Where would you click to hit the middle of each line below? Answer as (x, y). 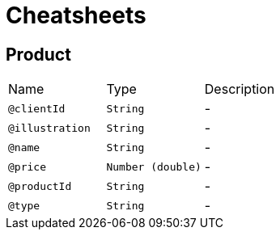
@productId (40, 186)
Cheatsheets (76, 15)
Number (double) (154, 166)
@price (27, 166)
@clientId (37, 108)
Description (240, 89)
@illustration (49, 128)
